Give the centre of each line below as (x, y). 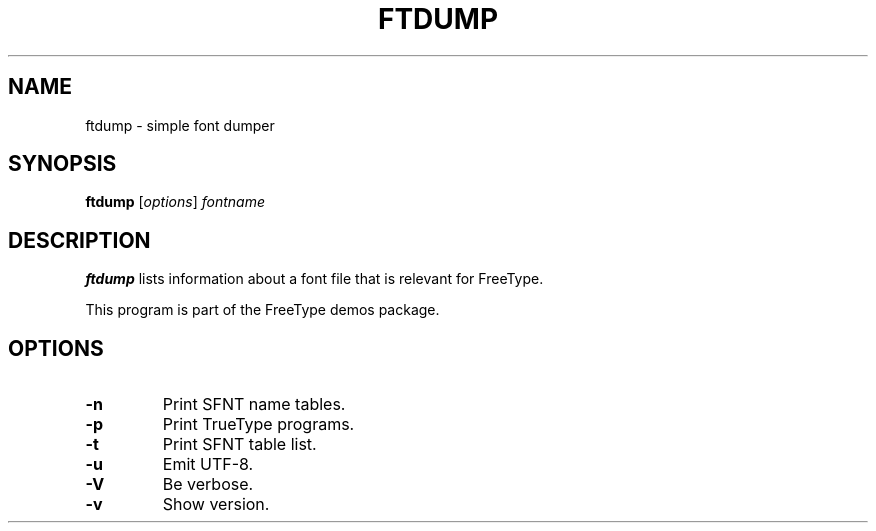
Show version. (216, 504)
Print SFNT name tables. (254, 404)
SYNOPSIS (62, 164)
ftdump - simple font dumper (180, 125)
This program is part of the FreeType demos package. (262, 310)
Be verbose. (208, 484)
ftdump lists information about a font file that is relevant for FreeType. (314, 279)
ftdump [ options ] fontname (175, 202)
